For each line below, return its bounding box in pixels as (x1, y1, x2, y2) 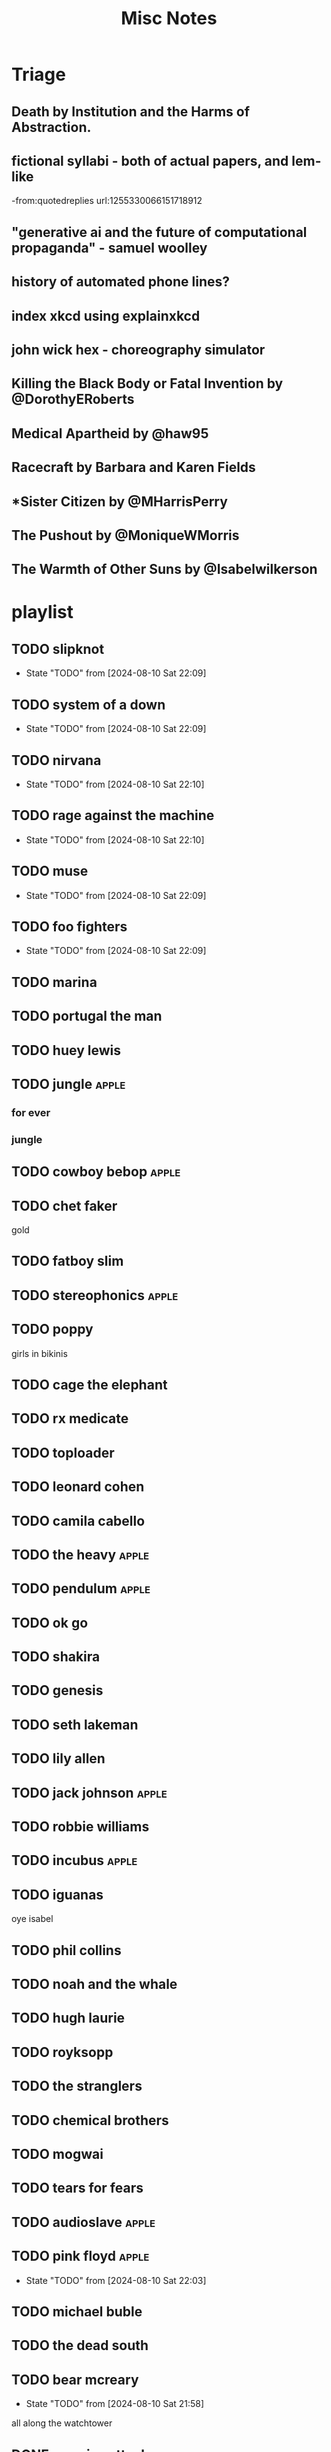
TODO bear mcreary (11, 2371, 139, 2388)
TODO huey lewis (11, 1042, 121, 1059)
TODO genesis (11, 1682, 104, 1699)
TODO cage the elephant (11, 1376, 168, 1393)
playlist (11, 601, 74, 624)
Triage (11, 63, 66, 86)
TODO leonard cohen (11, 1478, 145, 1496)
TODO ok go (11, 1614, 89, 1631)
